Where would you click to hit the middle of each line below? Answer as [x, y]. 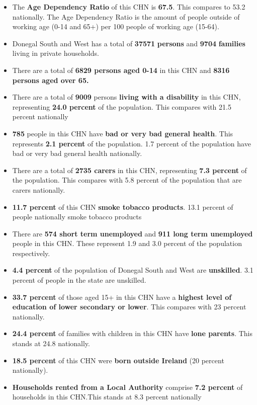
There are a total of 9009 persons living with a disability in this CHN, [126, 97]
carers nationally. [39, 189]
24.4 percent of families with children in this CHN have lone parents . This [132, 333]
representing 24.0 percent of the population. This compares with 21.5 [122, 106]
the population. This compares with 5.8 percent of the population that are [127, 180]
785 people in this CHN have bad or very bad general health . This [123, 133]
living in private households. [56, 53]
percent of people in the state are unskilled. [79, 280]
